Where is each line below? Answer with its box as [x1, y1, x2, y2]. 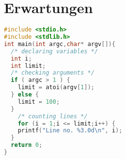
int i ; [11, 55, 32, 62]
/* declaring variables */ [11, 48, 98, 55]
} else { [11, 91, 39, 98]
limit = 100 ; [18, 98, 60, 105]
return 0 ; [11, 142, 42, 149]
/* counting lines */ [18, 112, 88, 120]
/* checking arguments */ [11, 69, 95, 77]
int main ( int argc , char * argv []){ [4, 40, 116, 48]
